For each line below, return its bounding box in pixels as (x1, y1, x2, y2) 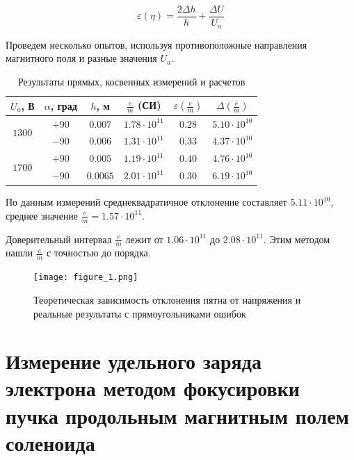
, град (50, 98, 77, 113)
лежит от (125, 231, 163, 246)
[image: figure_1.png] (33, 272, 138, 283)
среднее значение (6, 208, 79, 222)
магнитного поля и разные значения (6, 51, 157, 65)
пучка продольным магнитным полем (6, 401, 349, 429)
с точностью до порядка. (46, 245, 151, 260)
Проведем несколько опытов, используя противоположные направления (6, 37, 307, 51)
